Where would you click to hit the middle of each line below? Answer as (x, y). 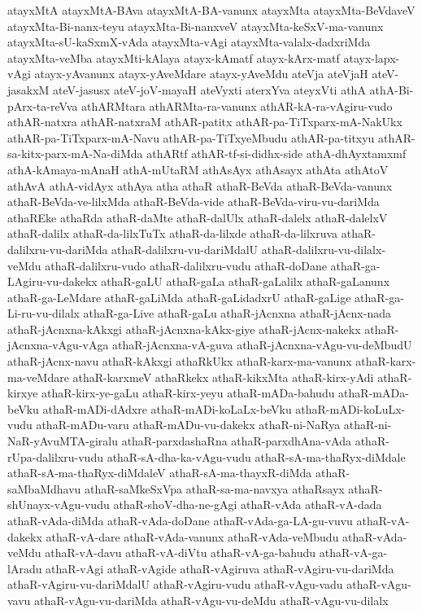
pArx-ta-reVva (43, 105)
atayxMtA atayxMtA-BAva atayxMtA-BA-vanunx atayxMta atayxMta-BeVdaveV (211, 10)
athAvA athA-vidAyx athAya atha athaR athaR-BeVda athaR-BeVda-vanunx (200, 185)
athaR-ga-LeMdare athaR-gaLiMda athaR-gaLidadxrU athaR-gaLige (179, 297)
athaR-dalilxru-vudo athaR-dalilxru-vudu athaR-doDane (186, 265)
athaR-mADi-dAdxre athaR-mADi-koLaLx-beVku (167, 408)
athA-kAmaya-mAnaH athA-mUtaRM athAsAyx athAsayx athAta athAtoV (198, 169)
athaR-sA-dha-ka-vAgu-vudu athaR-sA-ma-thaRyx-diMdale (256, 456)
